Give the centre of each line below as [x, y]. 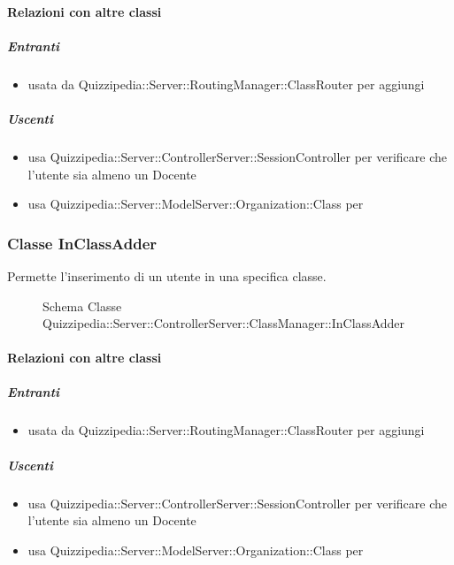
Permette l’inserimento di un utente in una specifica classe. [167, 275]
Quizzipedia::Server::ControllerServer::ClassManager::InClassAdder [224, 323]
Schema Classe [82, 305]
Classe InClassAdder [82, 243]
